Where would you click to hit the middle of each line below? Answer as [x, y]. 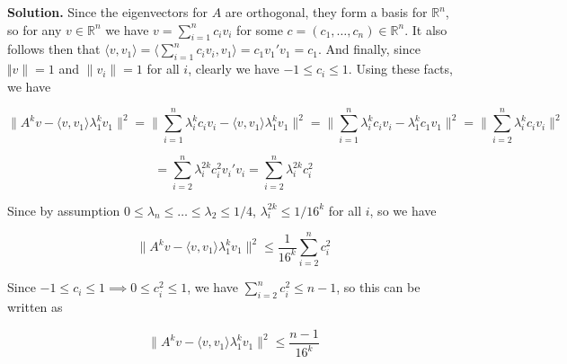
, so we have [403, 210]
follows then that [54, 49]
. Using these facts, [400, 69]
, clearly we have [234, 69]
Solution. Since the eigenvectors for [107, 12]
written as [35, 307]
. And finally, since [369, 49]
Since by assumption [64, 210]
